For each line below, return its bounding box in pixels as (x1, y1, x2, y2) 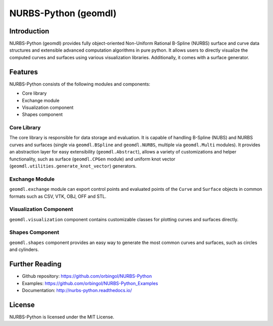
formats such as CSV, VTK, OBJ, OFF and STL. (9, 193, 107, 199)
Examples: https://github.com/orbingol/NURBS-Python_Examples (22, 280, 158, 286)
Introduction (9, 27, 50, 35)
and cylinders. (9, 247, 39, 253)
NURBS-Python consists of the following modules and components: (9, 81, 151, 87)
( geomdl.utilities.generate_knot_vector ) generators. (9, 163, 136, 169)
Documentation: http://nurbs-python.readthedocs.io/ (22, 287, 132, 293)
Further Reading (9, 260, 62, 268)
